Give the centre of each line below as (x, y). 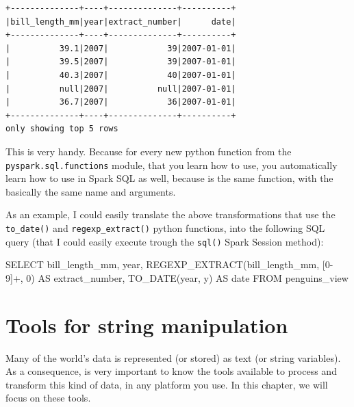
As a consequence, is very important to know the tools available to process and (171, 371)
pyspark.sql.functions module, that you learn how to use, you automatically (172, 165)
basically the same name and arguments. (91, 191)
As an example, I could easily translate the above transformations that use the (170, 214)
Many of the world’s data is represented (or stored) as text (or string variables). (173, 357)
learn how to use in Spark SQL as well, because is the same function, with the (169, 178)
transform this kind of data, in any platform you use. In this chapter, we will (167, 384)
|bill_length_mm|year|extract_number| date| (121, 22)
